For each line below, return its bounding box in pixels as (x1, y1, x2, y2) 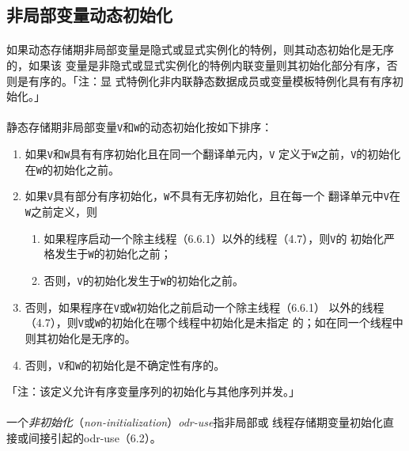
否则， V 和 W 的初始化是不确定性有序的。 (25, 356, 225, 373)
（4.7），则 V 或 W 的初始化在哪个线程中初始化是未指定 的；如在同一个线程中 (25, 314, 403, 331)
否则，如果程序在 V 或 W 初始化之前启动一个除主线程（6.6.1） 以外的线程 (25, 298, 384, 315)
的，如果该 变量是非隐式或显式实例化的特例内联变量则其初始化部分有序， (6, 56, 387, 73)
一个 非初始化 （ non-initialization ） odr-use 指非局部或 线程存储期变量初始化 (6, 414, 384, 430)
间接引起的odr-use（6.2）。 (28, 429, 161, 445)
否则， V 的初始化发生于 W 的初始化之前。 (44, 271, 244, 288)
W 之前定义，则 (25, 203, 97, 219)
